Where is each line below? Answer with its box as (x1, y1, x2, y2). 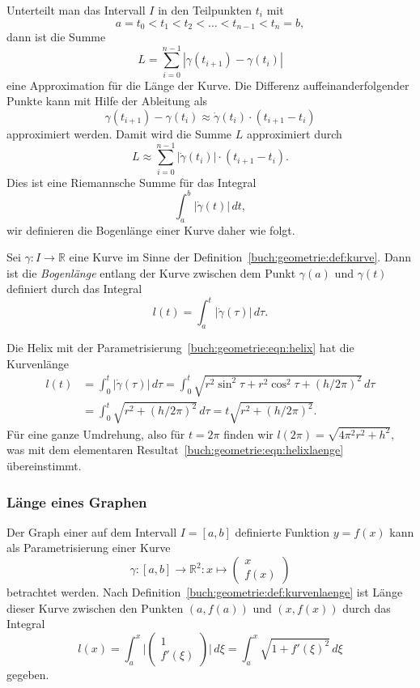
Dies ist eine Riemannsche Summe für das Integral (6, 173, 257, 190)
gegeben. (6, 665, 49, 682)
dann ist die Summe (6, 28, 106, 45)
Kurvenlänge (6, 355, 70, 372)
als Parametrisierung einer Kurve (6, 539, 171, 556)
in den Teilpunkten (158, 2, 252, 18)
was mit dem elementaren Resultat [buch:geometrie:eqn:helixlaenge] (6, 441, 344, 458)
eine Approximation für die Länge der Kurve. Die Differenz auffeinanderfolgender (6, 76, 409, 93)
